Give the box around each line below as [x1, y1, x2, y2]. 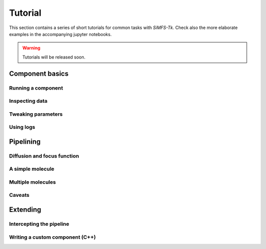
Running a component [9, 84, 64, 91]
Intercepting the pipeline [9, 220, 69, 227]
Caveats [9, 192, 30, 199]
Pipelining [9, 137, 41, 146]
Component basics [9, 69, 69, 78]
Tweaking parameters [9, 111, 63, 118]
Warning [22, 45, 40, 51]
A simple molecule [9, 165, 55, 172]
